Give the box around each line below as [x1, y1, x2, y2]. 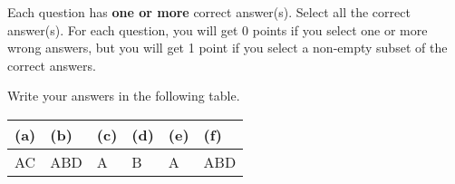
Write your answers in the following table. [7, 86, 240, 105]
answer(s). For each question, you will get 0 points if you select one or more [7, 20, 428, 39]
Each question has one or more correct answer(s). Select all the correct [7, 3, 411, 21]
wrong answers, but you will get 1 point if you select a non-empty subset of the [7, 38, 448, 57]
